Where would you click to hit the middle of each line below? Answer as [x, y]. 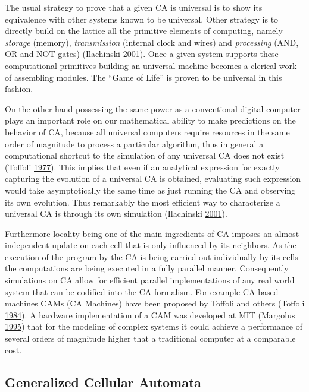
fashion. [19, 89]
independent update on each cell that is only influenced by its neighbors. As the [151, 245]
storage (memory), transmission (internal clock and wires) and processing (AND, [152, 42]
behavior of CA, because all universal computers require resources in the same [147, 132]
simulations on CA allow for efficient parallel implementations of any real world [150, 280]
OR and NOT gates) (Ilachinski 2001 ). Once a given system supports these [142, 54]
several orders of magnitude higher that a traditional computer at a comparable [150, 338]
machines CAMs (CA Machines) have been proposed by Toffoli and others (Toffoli [155, 303]
